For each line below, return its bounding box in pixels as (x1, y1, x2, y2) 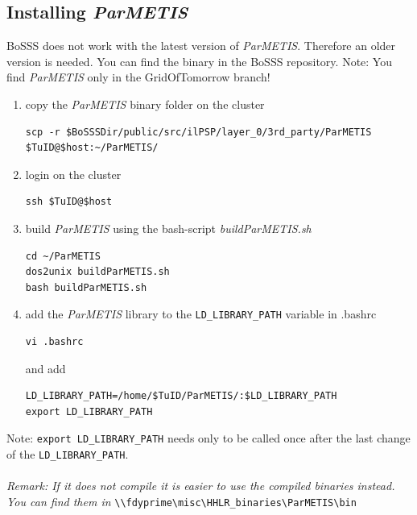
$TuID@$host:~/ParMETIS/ (25, 142, 159, 154)
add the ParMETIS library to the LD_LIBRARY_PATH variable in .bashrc (25, 305, 377, 322)
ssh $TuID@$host (25, 196, 113, 208)
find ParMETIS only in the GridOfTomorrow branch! (6, 69, 270, 85)
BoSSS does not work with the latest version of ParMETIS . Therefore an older (6, 37, 396, 54)
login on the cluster (25, 165, 122, 182)
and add (25, 359, 66, 376)
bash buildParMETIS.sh (25, 281, 147, 293)
